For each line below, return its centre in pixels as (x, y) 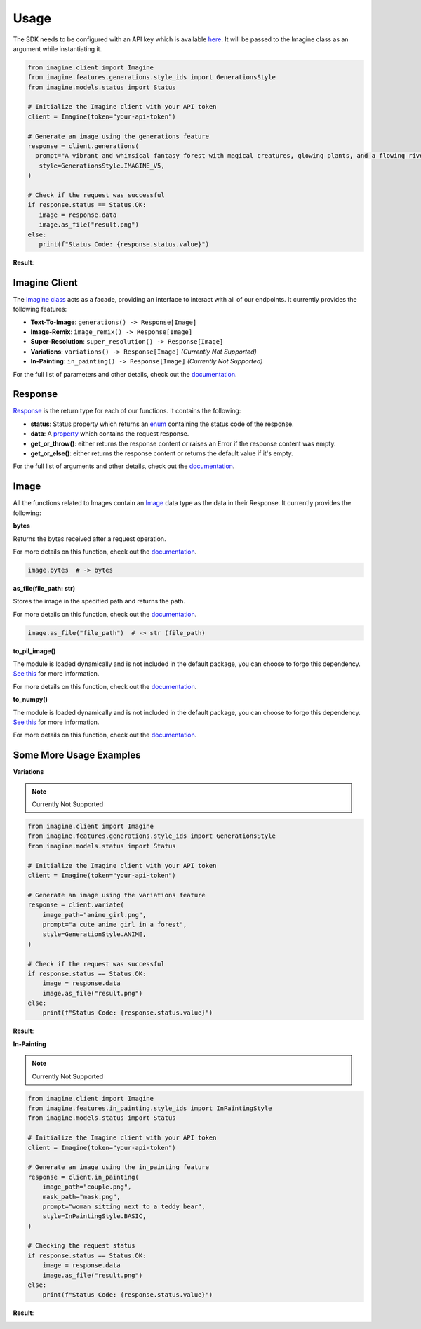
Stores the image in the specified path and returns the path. (99, 601)
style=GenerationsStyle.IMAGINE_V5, (102, 166)
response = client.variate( (76, 905)
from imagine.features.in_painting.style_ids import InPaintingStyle (150, 1108)
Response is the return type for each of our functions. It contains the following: (127, 411)
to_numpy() (31, 700)
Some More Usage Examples (77, 755)
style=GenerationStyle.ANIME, (94, 934)
